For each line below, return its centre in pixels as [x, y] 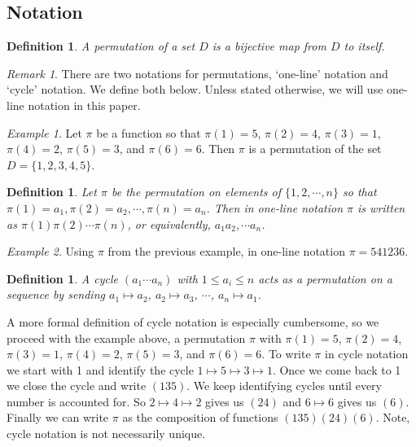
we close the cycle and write [77, 386]
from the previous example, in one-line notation [226, 251]
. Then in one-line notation [275, 207]
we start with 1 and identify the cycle [100, 369]
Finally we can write [58, 417]
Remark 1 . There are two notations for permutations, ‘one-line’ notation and [197, 73]
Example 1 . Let [44, 132]
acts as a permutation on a [325, 278]
